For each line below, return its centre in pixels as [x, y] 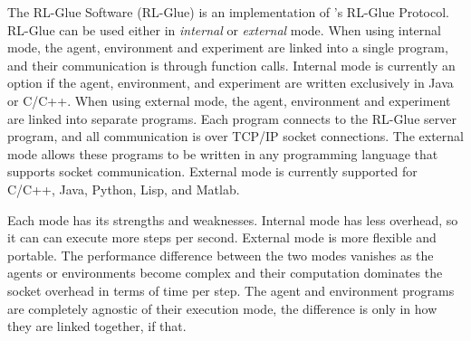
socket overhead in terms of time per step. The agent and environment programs [231, 290]
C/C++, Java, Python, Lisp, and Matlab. [124, 189]
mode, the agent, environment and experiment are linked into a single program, [228, 47]
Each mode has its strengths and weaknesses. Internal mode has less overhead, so [233, 219]
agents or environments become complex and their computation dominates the [225, 273]
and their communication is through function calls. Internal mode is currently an [231, 65]
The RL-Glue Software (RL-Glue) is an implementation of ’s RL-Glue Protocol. [228, 12]
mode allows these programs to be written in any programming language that [223, 153]
